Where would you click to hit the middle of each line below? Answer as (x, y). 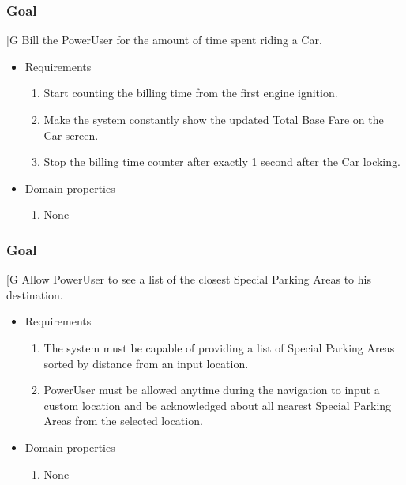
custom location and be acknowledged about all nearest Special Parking (218, 405)
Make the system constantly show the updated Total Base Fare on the (214, 119)
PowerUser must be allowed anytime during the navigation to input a (212, 390)
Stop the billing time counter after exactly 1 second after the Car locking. (222, 162)
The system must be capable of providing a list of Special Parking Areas (219, 347)
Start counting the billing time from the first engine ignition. (191, 93)
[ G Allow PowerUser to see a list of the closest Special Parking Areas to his (189, 279)
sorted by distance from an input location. (146, 363)
